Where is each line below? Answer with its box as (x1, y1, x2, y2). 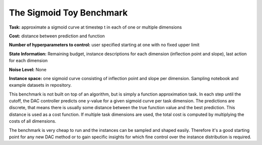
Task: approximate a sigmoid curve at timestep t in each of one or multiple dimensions (9, 24, 182, 30)
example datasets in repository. (9, 82, 72, 88)
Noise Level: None (9, 66, 47, 72)
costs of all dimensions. (9, 118, 57, 124)
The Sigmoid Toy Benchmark (9, 7, 128, 18)
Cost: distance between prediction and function (9, 33, 105, 39)
